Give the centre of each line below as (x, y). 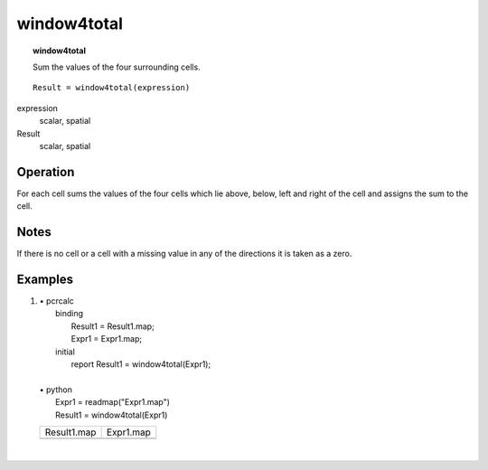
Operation (46, 172)
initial (66, 352)
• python (56, 390)
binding (70, 314)
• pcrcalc (56, 301)
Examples (45, 279)
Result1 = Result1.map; (113, 326)
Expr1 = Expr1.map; (107, 339)
